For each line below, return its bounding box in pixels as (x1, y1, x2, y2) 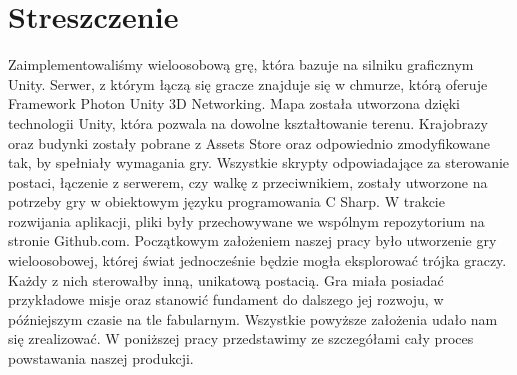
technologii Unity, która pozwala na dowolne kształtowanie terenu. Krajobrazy (8, 112, 488, 133)
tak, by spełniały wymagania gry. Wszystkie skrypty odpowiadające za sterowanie (8, 152, 510, 173)
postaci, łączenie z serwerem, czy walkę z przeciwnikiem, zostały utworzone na (8, 171, 488, 192)
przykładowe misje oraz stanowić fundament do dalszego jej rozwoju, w (8, 289, 444, 310)
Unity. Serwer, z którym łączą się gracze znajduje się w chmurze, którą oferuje (8, 73, 488, 94)
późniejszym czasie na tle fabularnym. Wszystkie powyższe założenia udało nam (8, 308, 498, 329)
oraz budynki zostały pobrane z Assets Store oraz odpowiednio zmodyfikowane (8, 132, 490, 153)
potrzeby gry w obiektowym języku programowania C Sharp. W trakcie (8, 191, 445, 212)
